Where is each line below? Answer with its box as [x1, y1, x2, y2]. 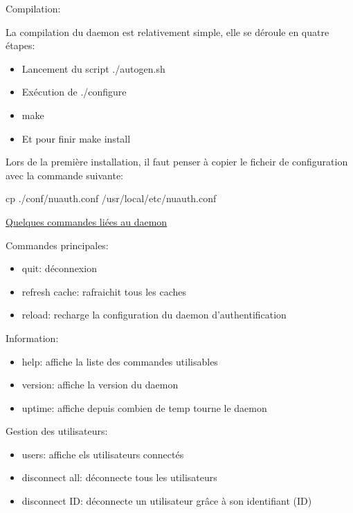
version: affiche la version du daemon [21, 377, 179, 392]
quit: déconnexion [21, 261, 97, 276]
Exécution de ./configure [21, 84, 127, 99]
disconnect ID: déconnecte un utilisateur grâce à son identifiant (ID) [21, 494, 312, 508]
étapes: [6, 38, 35, 53]
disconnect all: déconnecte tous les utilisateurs [21, 470, 217, 485]
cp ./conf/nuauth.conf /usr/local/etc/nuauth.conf [6, 191, 217, 206]
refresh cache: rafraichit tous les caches [21, 284, 187, 298]
